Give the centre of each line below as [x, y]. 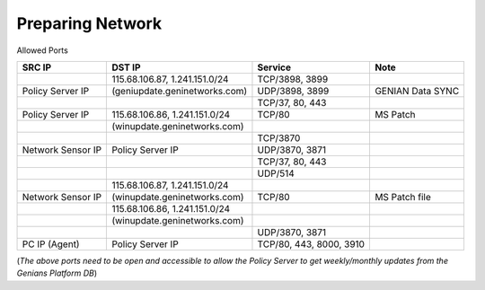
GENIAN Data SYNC [417, 91]
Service [274, 67]
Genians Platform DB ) [57, 273]
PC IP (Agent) [51, 244]
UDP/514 [276, 173]
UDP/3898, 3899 [293, 91]
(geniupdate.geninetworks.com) [180, 91]
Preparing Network [89, 23]
